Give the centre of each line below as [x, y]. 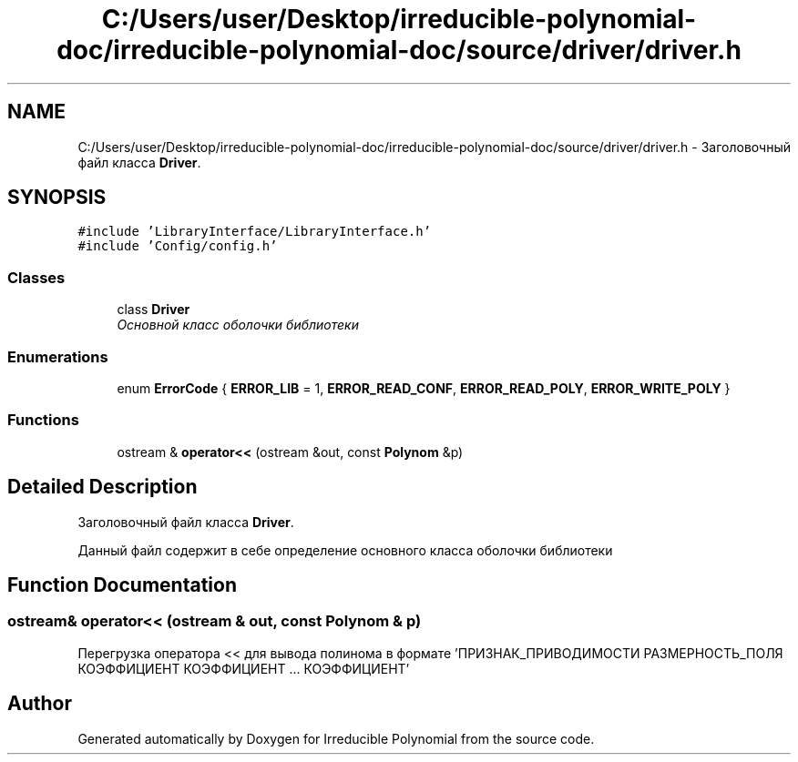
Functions [43, 420]
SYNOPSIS [57, 198]
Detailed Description [102, 487]
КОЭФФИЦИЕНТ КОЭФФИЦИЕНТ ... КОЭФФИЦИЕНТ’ [244, 668]
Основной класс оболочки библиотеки [238, 325]
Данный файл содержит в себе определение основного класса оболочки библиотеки [345, 550]
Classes [36, 277]
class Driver [153, 310]
